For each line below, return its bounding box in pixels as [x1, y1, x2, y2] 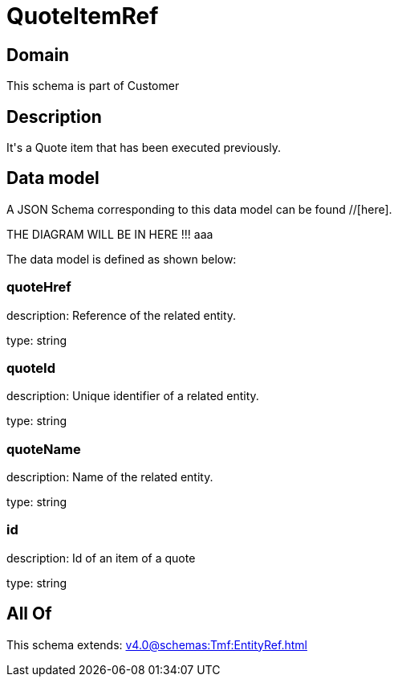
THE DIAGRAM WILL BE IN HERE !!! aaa [6, 227, 213, 241]
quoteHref [6, 279, 71, 296]
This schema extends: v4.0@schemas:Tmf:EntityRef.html [6, 637, 307, 652]
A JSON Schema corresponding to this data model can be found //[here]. [6, 202, 392, 216]
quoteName [6, 440, 81, 457]
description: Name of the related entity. [6, 470, 213, 485]
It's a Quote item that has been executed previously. [6, 141, 282, 155]
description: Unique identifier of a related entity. [6, 389, 259, 403]
